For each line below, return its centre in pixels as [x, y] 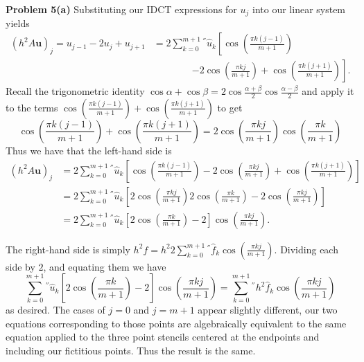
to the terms [32, 107]
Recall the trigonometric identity [75, 91]
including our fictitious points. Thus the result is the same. [131, 350]
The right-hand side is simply [68, 249]
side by [20, 266]
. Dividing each [306, 249]
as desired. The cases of [55, 310]
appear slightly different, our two [268, 310]
